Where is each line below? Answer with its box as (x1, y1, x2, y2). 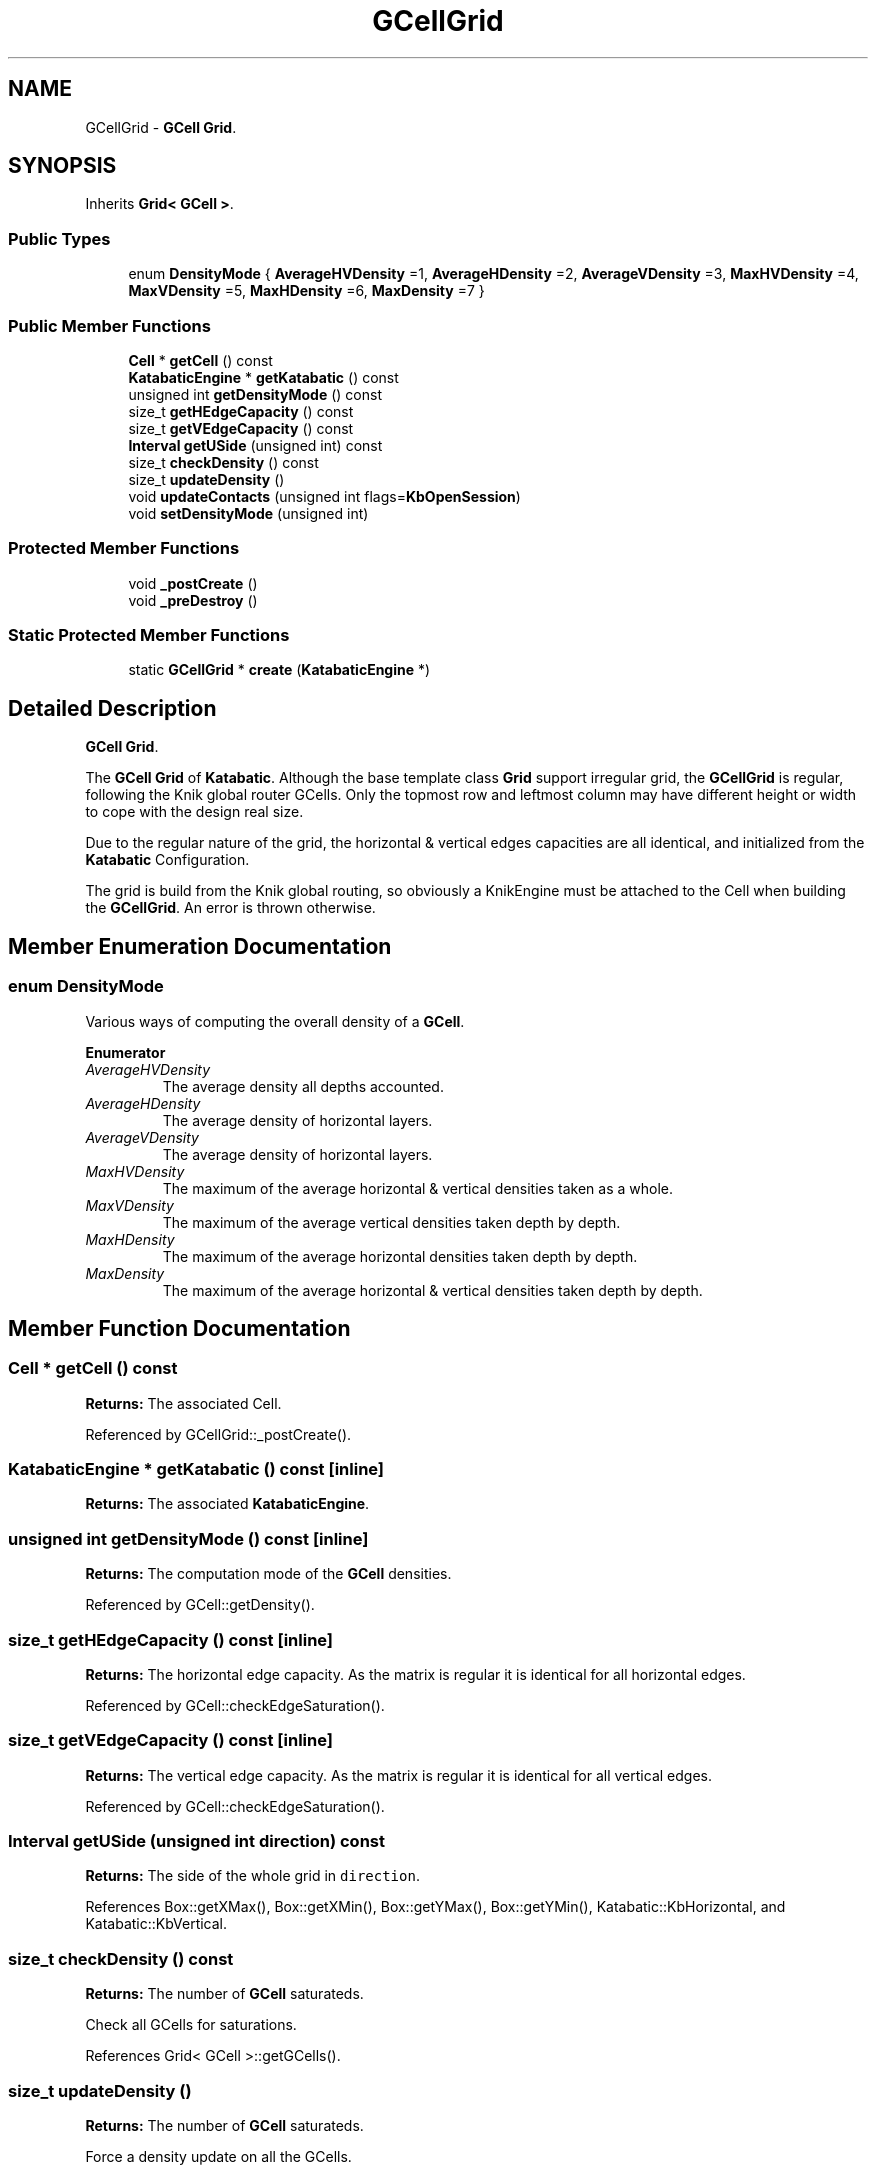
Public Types (8, 228, 111, 249)
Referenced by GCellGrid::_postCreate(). (85, 1425, 352, 1443)
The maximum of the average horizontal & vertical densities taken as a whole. (162, 1179, 674, 1197)
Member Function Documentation (8, 1315, 351, 1341)
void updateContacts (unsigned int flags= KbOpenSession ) (128, 487, 521, 505)
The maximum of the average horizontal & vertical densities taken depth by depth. (162, 1281, 703, 1299)
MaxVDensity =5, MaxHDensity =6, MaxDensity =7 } (128, 282, 485, 300)
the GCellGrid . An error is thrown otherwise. (85, 899, 376, 917)
